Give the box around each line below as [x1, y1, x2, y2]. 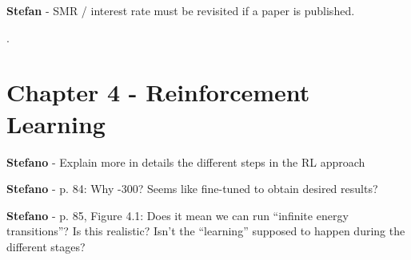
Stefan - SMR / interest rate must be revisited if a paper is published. [6, 2, 355, 18]
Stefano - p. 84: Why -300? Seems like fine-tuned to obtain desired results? [6, 180, 378, 197]
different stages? [6, 238, 86, 254]
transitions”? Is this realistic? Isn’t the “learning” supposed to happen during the [6, 223, 405, 239]
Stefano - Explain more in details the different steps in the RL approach [6, 153, 365, 170]
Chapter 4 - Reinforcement [6, 76, 310, 108]
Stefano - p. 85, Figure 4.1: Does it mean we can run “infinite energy [6, 207, 349, 223]
